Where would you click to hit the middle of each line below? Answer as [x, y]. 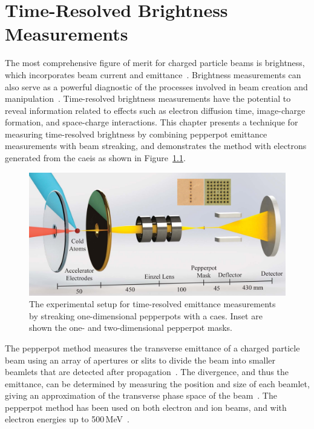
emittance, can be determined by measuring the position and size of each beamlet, [157, 383]
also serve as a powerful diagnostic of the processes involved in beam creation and [156, 86]
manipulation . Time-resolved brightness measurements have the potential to [148, 98]
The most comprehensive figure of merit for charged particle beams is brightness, [155, 63]
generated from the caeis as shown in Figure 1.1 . [95, 158]
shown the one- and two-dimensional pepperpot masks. [131, 328]
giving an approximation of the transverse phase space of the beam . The [141, 395]
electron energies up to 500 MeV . [67, 419]
